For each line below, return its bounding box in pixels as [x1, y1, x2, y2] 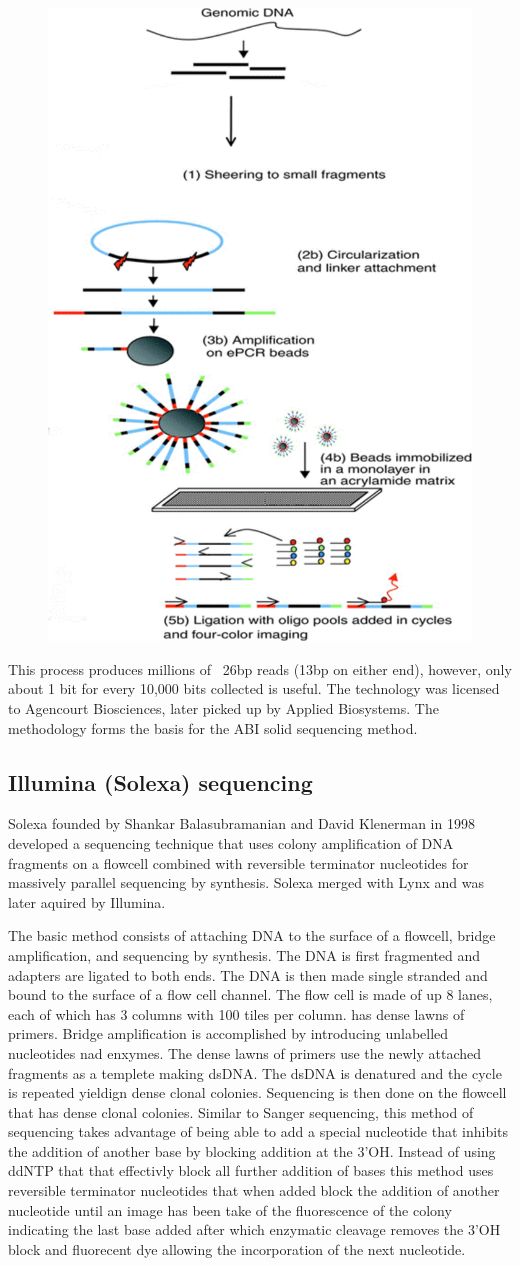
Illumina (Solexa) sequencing [8, 766, 313, 797]
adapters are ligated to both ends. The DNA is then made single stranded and [8, 964, 488, 985]
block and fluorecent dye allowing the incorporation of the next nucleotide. [8, 1238, 466, 1259]
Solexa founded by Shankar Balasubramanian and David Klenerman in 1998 [8, 813, 475, 834]
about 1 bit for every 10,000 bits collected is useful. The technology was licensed [8, 678, 500, 699]
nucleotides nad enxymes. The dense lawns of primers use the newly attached [8, 1042, 481, 1063]
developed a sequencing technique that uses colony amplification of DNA [8, 832, 454, 853]
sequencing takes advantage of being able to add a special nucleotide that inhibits [8, 1121, 509, 1142]
